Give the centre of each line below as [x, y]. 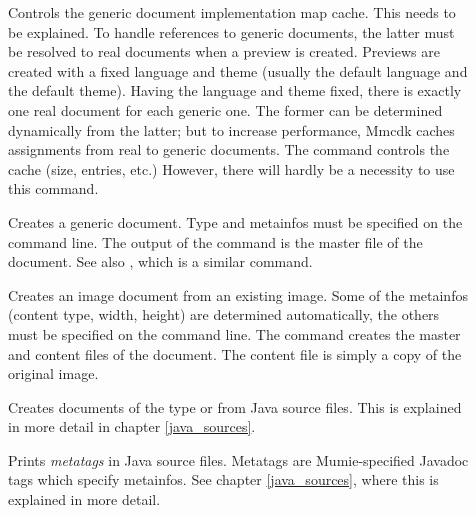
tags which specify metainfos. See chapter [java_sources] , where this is [223, 479]
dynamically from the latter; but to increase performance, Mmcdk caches [231, 129]
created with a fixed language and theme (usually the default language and [238, 70]
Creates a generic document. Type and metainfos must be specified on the [235, 221]
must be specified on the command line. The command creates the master [234, 333]
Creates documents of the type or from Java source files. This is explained [235, 406]
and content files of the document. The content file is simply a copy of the [235, 353]
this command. [53, 188]
